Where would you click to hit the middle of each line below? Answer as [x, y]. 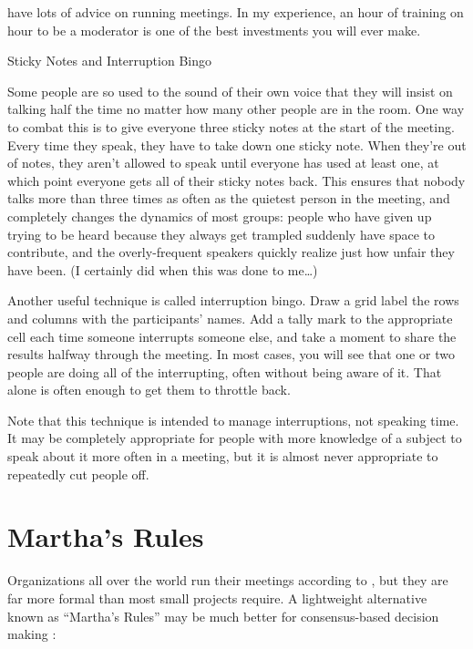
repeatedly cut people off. [78, 474]
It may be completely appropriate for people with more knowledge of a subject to [235, 438]
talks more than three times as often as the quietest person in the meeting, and [229, 198]
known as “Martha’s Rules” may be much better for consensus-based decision [223, 616]
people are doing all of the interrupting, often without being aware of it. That [225, 371]
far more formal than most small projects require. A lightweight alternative [217, 597]
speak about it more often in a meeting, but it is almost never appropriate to [223, 456]
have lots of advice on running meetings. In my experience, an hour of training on [236, 12]
